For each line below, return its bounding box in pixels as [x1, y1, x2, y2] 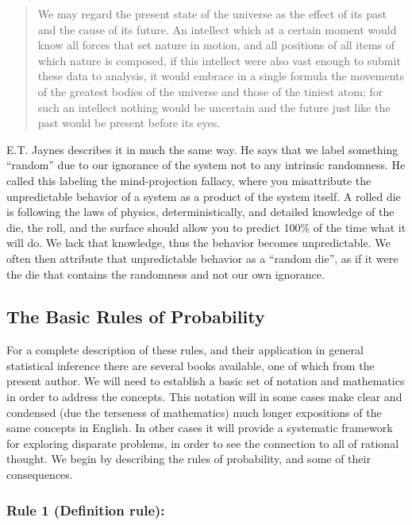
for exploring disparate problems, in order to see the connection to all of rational [6, 434, 399, 451]
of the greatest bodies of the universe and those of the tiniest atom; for [37, 83, 383, 99]
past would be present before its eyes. [37, 114, 221, 131]
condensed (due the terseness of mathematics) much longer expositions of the [6, 403, 382, 420]
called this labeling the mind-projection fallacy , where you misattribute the [6, 172, 372, 188]
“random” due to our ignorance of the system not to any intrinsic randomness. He [6, 156, 406, 173]
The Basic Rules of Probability [6, 304, 265, 329]
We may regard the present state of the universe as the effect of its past [37, 6, 387, 21]
